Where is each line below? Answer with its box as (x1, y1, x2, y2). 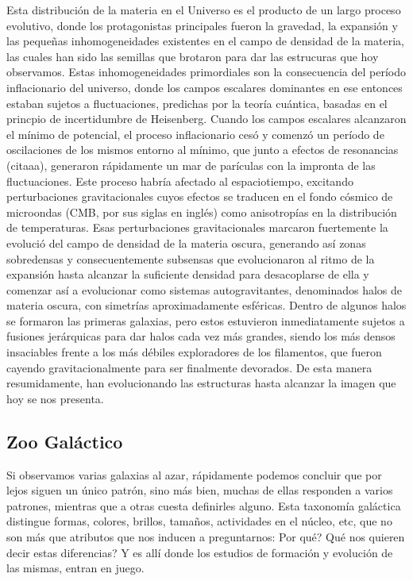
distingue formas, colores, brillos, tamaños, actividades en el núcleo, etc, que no (6, 513, 392, 529)
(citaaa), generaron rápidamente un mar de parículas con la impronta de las (6, 156, 376, 173)
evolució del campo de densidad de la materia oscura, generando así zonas (6, 234, 366, 251)
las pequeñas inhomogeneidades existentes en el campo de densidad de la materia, (6, 33, 404, 49)
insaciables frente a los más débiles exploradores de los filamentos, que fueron (6, 344, 382, 360)
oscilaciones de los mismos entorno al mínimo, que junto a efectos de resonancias (6, 141, 399, 158)
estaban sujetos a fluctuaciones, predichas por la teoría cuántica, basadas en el (6, 94, 388, 111)
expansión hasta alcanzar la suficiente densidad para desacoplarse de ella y (6, 266, 369, 283)
